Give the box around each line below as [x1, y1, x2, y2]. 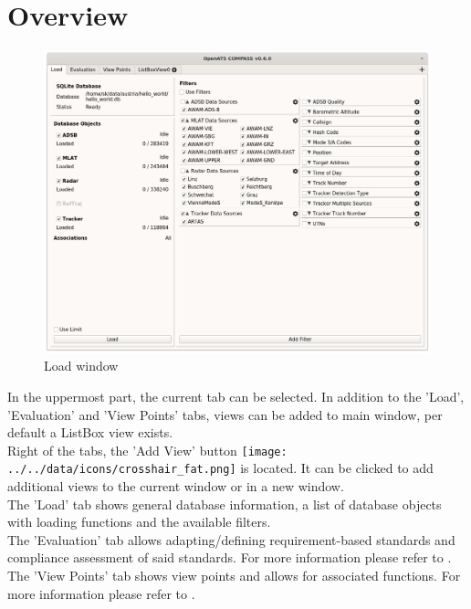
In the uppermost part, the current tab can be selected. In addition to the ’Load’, [7, 386, 465, 405]
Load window [44, 356, 119, 375]
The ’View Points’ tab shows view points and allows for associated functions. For [7, 566, 461, 585]
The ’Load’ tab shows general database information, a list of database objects [7, 494, 442, 513]
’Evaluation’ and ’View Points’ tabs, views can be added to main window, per [7, 404, 443, 424]
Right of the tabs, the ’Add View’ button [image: [7, 440, 288, 459]
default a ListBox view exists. [7, 423, 173, 442]
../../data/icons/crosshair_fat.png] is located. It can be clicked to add [7, 458, 434, 478]
